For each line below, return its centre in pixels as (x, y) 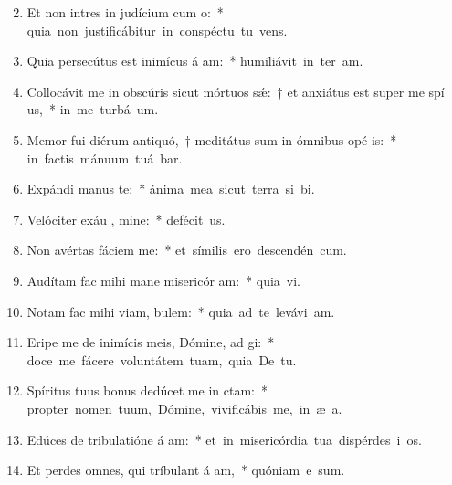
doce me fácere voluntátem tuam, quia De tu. (162, 359)
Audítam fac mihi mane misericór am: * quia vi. (164, 280)
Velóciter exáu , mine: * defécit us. (126, 219)
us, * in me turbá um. (93, 109)
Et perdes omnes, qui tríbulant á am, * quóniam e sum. (186, 470)
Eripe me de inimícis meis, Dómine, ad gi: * (151, 342)
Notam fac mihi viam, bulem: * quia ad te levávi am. (181, 311)
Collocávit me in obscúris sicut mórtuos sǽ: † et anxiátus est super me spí (236, 91)
